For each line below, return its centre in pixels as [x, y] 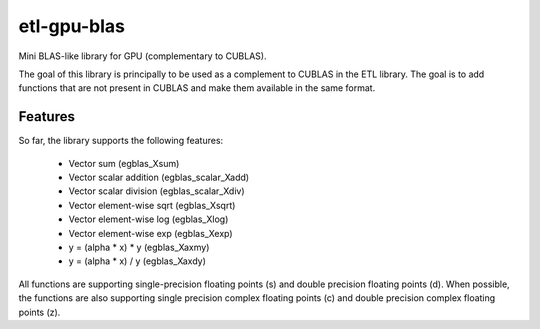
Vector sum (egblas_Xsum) [124, 163]
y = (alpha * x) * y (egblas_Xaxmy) [139, 247]
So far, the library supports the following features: [121, 141]
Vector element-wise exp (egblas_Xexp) [151, 233]
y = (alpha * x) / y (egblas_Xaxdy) [137, 261]
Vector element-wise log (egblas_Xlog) [148, 219]
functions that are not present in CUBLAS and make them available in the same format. [197, 88]
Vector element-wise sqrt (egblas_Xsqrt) [152, 205]
